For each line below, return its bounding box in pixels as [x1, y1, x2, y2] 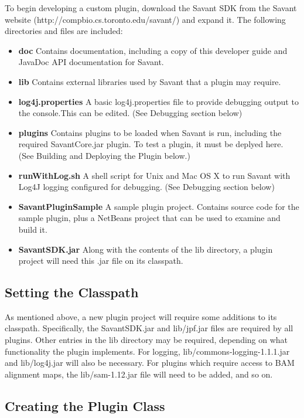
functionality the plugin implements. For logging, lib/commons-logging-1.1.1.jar [5, 345, 290, 357]
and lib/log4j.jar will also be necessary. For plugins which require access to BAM [5, 356, 295, 369]
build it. [18, 223, 47, 235]
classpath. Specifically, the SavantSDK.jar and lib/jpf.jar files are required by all [5, 322, 293, 334]
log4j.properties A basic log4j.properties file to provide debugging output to [18, 95, 299, 107]
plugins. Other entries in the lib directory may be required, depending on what [5, 334, 288, 346]
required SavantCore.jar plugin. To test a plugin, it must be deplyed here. [18, 138, 283, 150]
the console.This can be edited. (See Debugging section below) [18, 107, 242, 119]
